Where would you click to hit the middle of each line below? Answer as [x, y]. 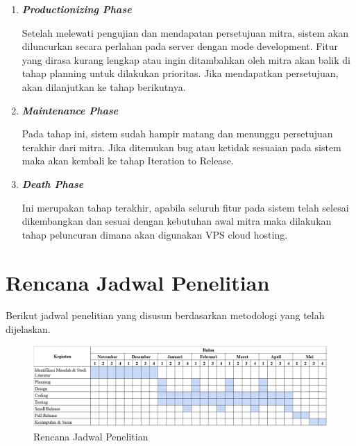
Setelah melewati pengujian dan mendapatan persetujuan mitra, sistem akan [185, 32]
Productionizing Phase [77, 9]
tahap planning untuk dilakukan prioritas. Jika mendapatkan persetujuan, [180, 73]
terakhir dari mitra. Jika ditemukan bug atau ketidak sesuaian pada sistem [181, 147]
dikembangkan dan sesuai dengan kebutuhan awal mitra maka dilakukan [177, 221]
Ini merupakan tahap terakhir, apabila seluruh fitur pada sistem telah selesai [185, 207]
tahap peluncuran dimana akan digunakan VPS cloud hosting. [155, 234]
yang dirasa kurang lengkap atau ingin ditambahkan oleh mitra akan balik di [186, 59]
